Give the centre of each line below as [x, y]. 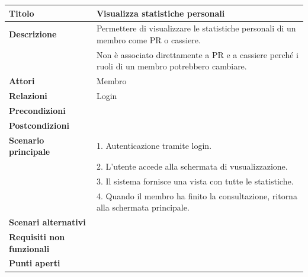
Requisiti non [37, 237]
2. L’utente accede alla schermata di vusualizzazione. [192, 166]
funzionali [29, 248]
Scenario [27, 140]
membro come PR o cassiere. [148, 39]
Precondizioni [37, 110]
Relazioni [28, 96]
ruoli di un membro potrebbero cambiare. [171, 66]
